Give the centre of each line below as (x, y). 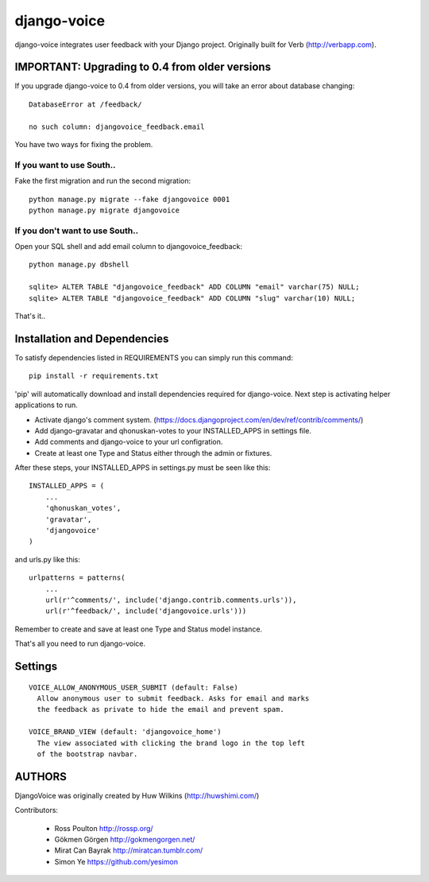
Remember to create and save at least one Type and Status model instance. (138, 629)
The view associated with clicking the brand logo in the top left (171, 743)
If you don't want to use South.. (77, 231)
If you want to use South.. (65, 165)
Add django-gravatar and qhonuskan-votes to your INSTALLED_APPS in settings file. (173, 430)
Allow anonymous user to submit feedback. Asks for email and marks (173, 698)
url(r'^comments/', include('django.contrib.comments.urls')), (171, 600)
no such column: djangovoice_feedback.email (117, 126)
